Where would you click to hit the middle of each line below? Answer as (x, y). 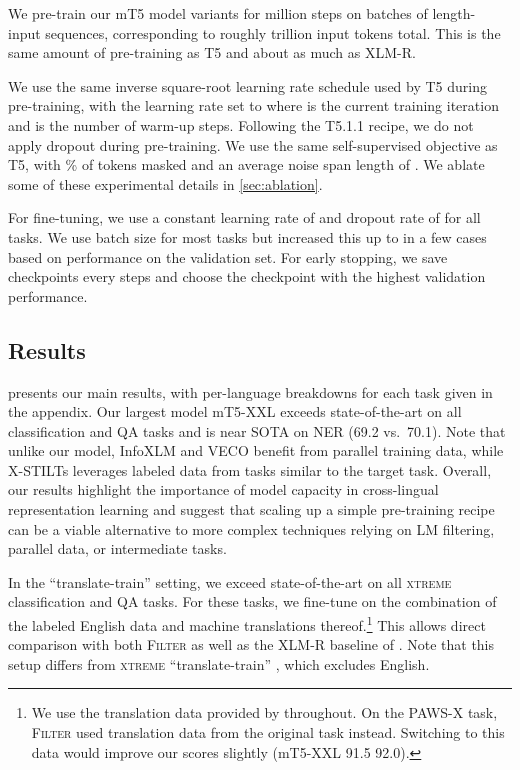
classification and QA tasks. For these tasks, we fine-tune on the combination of (252, 601)
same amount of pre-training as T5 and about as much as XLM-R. (212, 52)
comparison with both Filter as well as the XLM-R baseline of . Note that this (251, 644)
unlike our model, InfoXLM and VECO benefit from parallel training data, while (256, 450)
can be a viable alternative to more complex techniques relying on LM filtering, (251, 528)
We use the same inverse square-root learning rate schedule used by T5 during (247, 85)
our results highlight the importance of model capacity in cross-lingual (223, 489)
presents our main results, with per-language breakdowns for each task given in (250, 391)
